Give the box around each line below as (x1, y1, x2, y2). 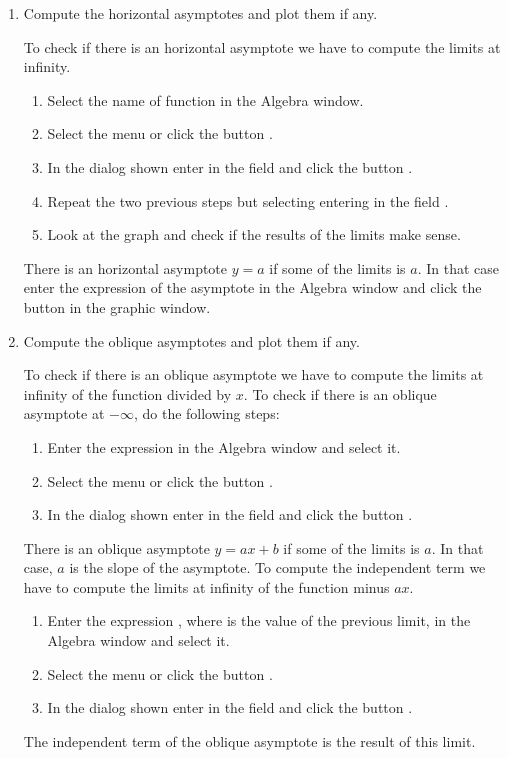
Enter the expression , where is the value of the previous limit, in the (47, 610, 471, 631)
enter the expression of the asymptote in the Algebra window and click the (23, 277, 482, 298)
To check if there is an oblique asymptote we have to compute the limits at (23, 364, 484, 385)
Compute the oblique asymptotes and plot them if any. (23, 330, 360, 351)
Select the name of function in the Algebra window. (47, 89, 364, 110)
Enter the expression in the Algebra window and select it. (47, 436, 401, 457)
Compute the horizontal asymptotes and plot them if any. (23, 3, 378, 23)
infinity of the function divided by (23, 383, 232, 404)
